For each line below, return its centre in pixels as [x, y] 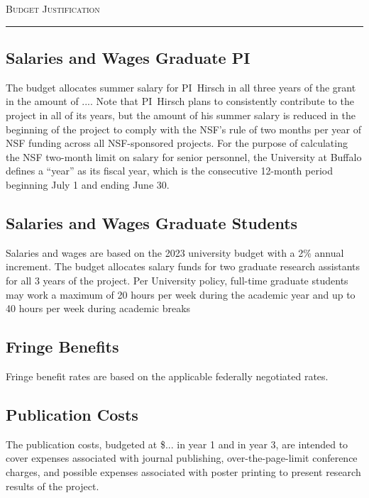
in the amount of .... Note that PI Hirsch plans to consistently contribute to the [180, 101]
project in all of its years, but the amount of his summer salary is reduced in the [181, 115]
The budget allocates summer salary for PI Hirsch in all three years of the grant [181, 87]
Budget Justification [53, 9]
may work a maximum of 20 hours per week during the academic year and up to [181, 294]
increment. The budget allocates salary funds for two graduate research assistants [183, 266]
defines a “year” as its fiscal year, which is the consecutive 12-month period [169, 171]
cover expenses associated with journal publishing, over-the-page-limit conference [182, 458]
